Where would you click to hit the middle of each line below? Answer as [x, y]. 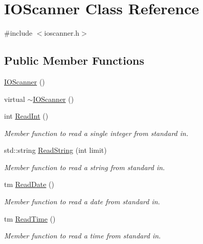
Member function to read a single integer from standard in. [96, 133]
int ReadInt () [26, 116]
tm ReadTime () [30, 218]
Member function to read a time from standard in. [83, 236]
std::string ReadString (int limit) [55, 150]
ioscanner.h [62, 33]
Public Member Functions [74, 60]
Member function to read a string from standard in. [85, 167]
